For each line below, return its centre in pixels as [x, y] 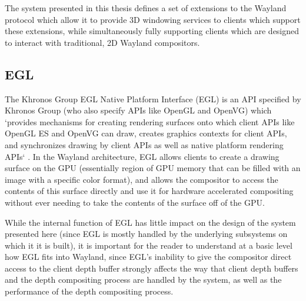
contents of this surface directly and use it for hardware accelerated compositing [149, 191]
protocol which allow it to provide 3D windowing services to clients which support [153, 19]
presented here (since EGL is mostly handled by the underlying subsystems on [146, 234]
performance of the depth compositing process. [89, 291]
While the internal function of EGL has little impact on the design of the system [150, 222]
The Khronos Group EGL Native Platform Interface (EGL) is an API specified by [153, 98]
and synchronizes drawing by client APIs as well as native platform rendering [144, 144]
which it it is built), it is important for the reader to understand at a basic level [149, 245]
